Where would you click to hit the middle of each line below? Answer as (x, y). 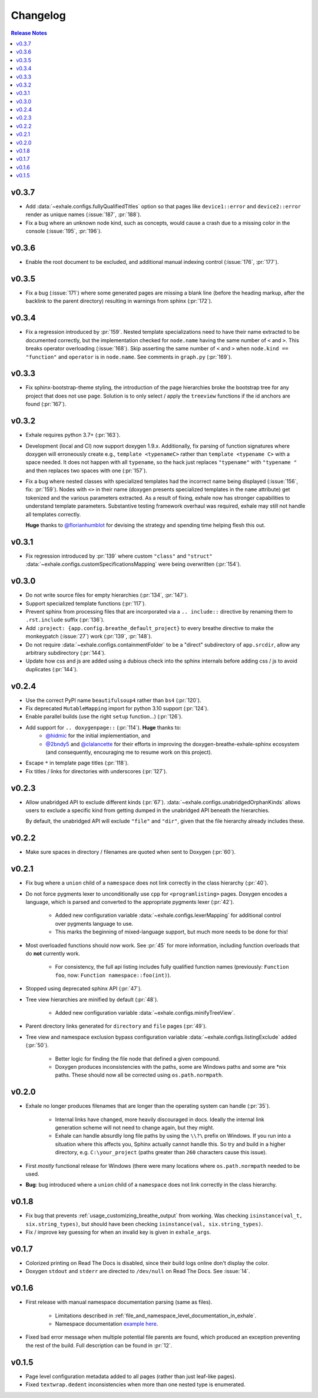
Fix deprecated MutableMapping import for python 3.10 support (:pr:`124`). (117, 708)
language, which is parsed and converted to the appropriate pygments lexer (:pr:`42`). (130, 902)
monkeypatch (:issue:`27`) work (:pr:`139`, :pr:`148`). (89, 637)
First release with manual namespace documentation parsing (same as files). (119, 1302)
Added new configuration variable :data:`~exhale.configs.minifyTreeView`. (145, 1012)
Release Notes (29, 33)
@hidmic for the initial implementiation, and (98, 736)
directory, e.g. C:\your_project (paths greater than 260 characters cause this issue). (161, 1152)
